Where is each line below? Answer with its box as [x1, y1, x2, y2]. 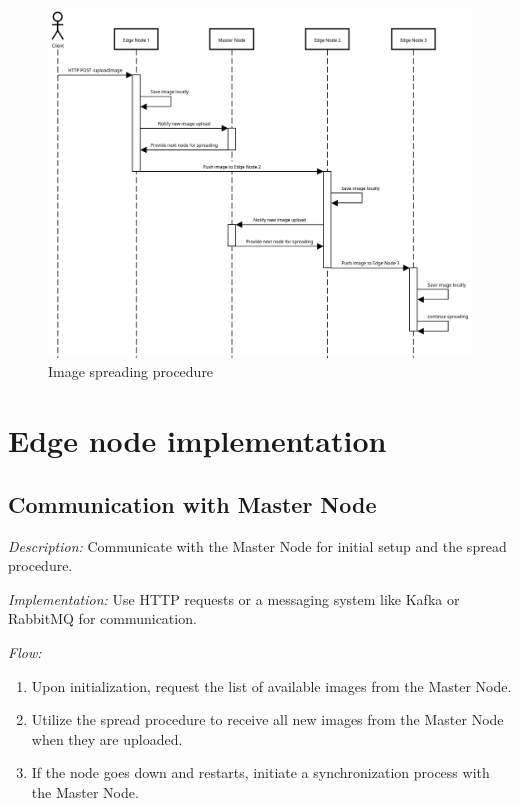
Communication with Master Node [8, 488, 377, 519]
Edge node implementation [8, 420, 387, 461]
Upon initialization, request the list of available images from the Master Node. [31, 675, 512, 696]
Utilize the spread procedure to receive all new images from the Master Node [31, 709, 504, 730]
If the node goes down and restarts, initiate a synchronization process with [31, 762, 490, 783]
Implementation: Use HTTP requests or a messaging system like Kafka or [8, 588, 460, 609]
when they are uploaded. [31, 728, 183, 749]
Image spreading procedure [48, 361, 214, 382]
